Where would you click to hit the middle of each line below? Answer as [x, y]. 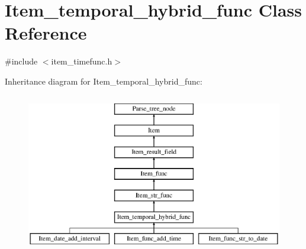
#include [21, 61]
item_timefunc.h [82, 61]
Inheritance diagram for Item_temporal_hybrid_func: [104, 81]
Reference [46, 33]
